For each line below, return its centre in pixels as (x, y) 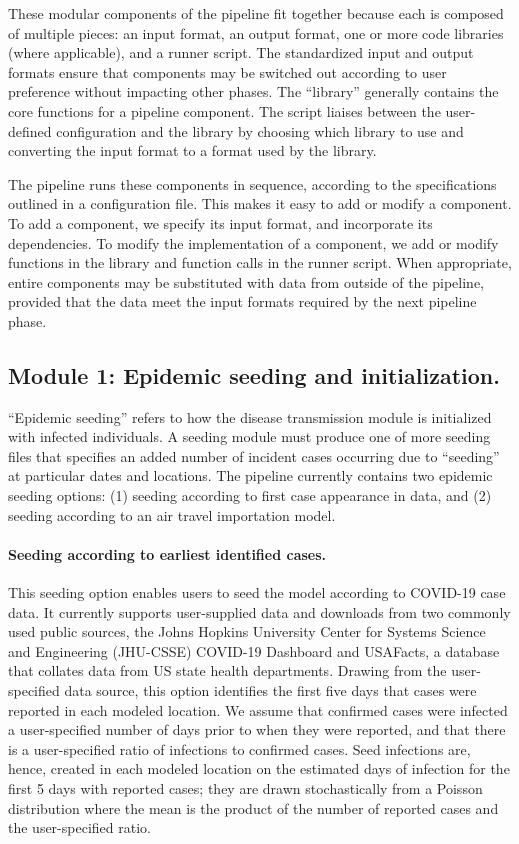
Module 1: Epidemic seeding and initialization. (254, 374)
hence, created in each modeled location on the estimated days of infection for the (259, 768)
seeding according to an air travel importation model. (172, 514)
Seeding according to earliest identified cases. (167, 553)
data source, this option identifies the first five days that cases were (270, 690)
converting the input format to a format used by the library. (192, 150)
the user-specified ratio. (79, 827)
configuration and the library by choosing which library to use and (260, 130)
